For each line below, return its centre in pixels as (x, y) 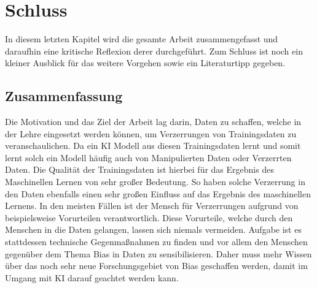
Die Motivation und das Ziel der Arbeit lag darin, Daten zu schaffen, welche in (153, 122)
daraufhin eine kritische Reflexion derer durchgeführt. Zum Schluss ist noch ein (154, 51)
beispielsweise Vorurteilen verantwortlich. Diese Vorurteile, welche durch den (149, 217)
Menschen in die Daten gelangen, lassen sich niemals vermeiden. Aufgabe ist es (153, 229)
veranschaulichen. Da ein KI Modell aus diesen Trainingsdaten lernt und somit (153, 146)
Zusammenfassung (64, 96)
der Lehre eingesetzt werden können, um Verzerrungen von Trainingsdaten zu (151, 133)
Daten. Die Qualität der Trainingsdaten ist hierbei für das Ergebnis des (139, 169)
